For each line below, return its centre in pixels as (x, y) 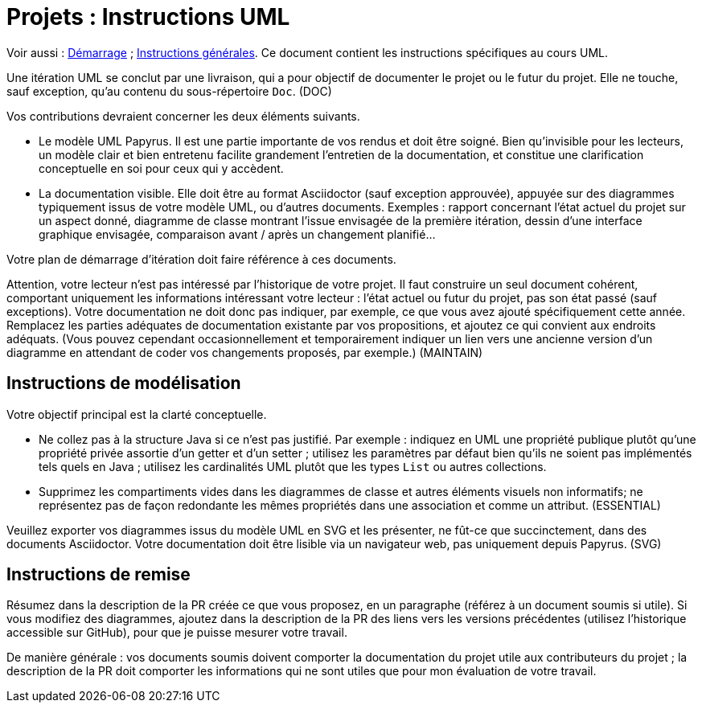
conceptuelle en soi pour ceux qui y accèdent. (161, 168)
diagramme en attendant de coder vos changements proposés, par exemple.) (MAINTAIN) (245, 352)
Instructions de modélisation (124, 383)
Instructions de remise (99, 575)
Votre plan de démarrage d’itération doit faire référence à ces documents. (201, 259)
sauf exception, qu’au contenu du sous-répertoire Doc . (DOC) (169, 91)
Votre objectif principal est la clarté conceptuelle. (137, 414)
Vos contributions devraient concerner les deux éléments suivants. (183, 116)
